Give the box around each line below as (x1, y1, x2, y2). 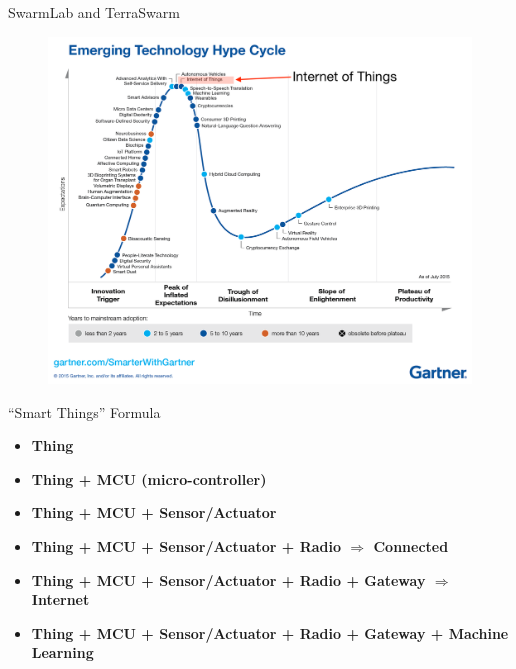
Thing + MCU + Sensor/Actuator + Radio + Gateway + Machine (31, 622, 509, 643)
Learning (31, 642, 94, 663)
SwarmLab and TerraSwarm (8, 2, 180, 22)
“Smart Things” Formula (8, 401, 161, 422)
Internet (31, 589, 90, 610)
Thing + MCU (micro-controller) (31, 468, 267, 489)
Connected (373, 535, 449, 556)
